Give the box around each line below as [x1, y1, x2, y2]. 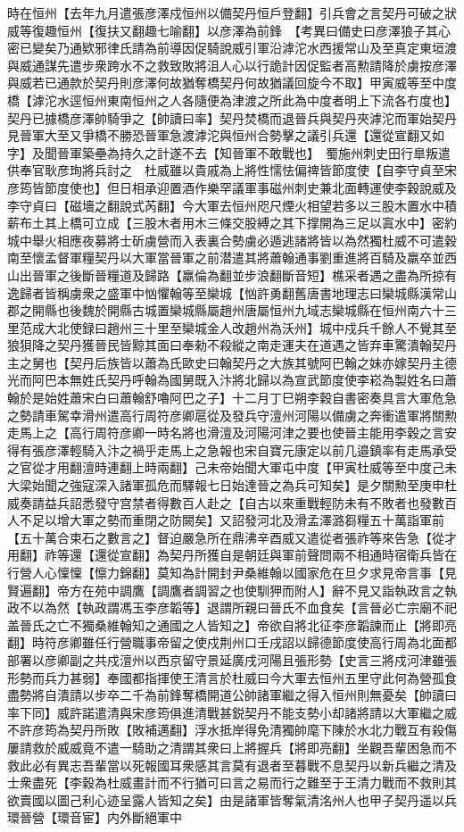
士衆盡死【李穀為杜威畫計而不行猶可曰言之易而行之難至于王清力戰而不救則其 [7, 773, 457, 792]
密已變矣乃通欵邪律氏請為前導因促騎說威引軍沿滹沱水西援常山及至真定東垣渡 [7, 38, 457, 57]
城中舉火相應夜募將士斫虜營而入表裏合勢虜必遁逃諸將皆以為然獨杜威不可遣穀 [7, 230, 457, 249]
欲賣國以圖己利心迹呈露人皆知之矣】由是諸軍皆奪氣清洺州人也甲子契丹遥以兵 [7, 790, 457, 809]
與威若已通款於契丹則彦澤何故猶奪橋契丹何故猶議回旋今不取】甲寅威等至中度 [7, 73, 457, 92]
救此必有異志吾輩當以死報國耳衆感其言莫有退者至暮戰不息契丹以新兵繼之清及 [7, 755, 457, 774]
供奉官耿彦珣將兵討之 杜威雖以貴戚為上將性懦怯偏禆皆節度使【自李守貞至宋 [7, 161, 457, 179]
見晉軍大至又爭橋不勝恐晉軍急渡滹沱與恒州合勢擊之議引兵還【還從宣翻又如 [7, 126, 444, 145]
